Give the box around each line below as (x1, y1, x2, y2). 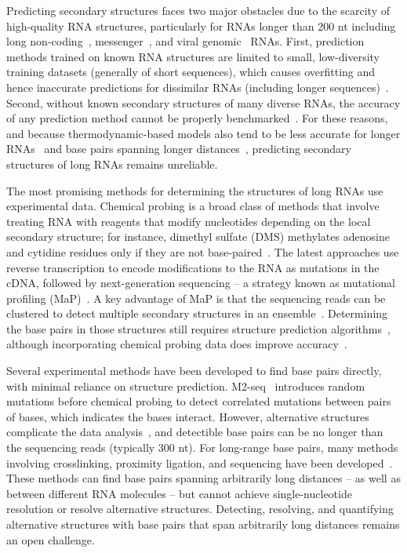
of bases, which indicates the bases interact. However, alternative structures (6, 408, 369, 424)
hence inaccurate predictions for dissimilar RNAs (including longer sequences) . (6, 78, 389, 95)
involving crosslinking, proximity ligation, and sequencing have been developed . (6, 454, 393, 471)
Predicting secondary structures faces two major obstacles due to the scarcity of (6, 2, 390, 18)
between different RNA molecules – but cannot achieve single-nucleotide (6, 485, 352, 501)
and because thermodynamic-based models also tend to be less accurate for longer (6, 125, 401, 141)
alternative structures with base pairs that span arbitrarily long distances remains (6, 516, 400, 532)
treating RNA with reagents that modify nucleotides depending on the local (6, 213, 371, 229)
